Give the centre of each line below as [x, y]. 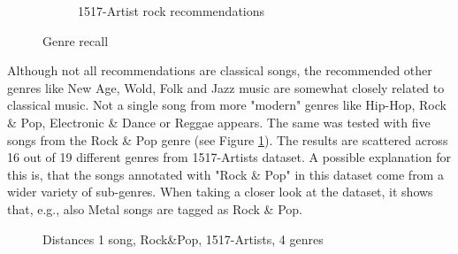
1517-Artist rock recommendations [172, 11]
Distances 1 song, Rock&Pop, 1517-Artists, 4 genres [183, 239]
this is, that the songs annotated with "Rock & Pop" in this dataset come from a [225, 174]
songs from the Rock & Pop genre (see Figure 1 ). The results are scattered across [228, 139]
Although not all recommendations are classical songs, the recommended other [220, 70]
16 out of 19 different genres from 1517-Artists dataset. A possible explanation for [229, 157]
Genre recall [76, 40]
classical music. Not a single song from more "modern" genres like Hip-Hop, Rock [227, 105]
